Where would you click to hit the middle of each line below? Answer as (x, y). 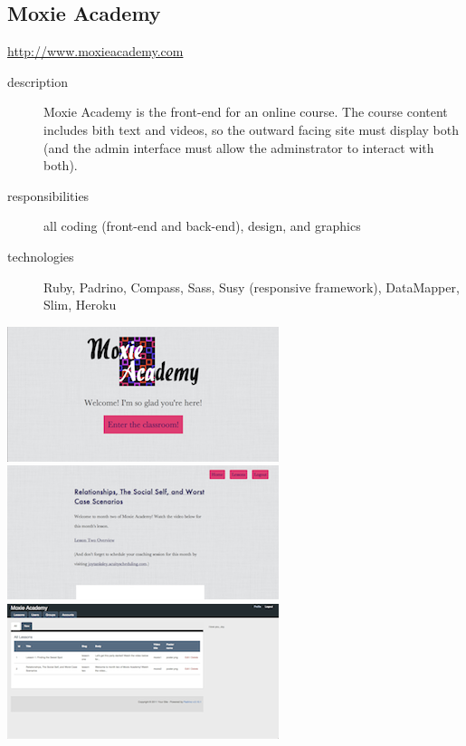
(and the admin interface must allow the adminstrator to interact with (239, 147)
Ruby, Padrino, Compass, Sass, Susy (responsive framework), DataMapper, (252, 287)
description (38, 81)
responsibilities (48, 195)
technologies (41, 256)
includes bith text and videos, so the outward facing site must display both (252, 129)
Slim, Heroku (80, 305)
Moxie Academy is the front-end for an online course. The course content (246, 112)
